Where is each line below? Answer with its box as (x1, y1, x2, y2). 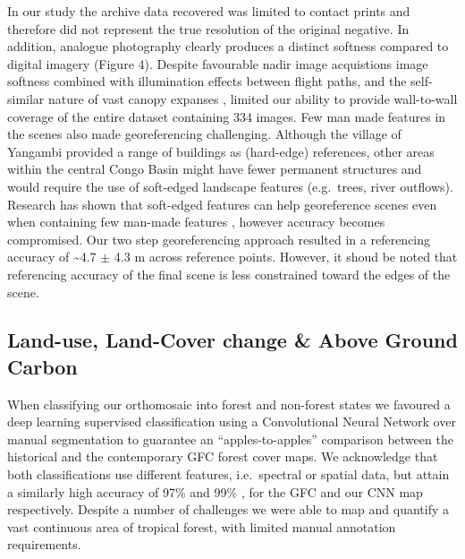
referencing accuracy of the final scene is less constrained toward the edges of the (7, 264, 451, 283)
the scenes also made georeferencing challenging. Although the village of (7, 125, 402, 143)
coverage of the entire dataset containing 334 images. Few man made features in (7, 107, 446, 125)
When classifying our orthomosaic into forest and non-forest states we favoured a (7, 394, 451, 413)
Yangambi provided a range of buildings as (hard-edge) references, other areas (7, 142, 435, 160)
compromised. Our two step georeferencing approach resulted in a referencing (7, 229, 431, 248)
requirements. (7, 535, 81, 554)
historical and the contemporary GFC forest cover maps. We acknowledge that (7, 447, 438, 466)
